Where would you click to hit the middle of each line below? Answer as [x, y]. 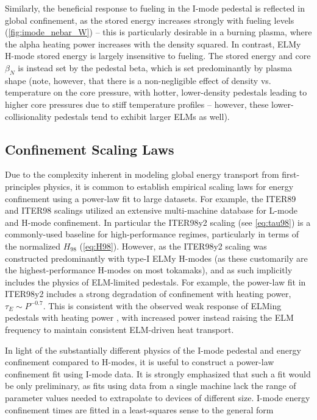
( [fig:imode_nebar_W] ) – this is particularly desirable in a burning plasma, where [158, 32]
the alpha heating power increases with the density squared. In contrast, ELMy [153, 44]
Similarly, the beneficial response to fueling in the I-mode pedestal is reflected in [155, 8]
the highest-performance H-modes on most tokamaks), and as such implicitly [149, 270]
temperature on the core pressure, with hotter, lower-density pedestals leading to [156, 92]
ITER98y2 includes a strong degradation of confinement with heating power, [148, 294]
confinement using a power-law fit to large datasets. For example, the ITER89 [151, 198]
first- [291, 174]
